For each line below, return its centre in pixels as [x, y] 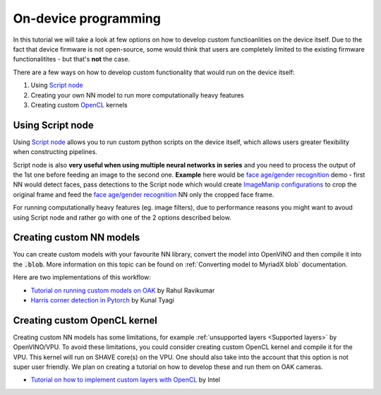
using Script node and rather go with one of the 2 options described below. [122, 217]
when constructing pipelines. [55, 152]
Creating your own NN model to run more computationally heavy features [138, 95]
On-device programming [87, 18]
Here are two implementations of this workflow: [82, 277]
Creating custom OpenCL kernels [79, 105]
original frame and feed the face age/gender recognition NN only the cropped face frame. [144, 194]
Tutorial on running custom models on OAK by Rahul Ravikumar [123, 290]
